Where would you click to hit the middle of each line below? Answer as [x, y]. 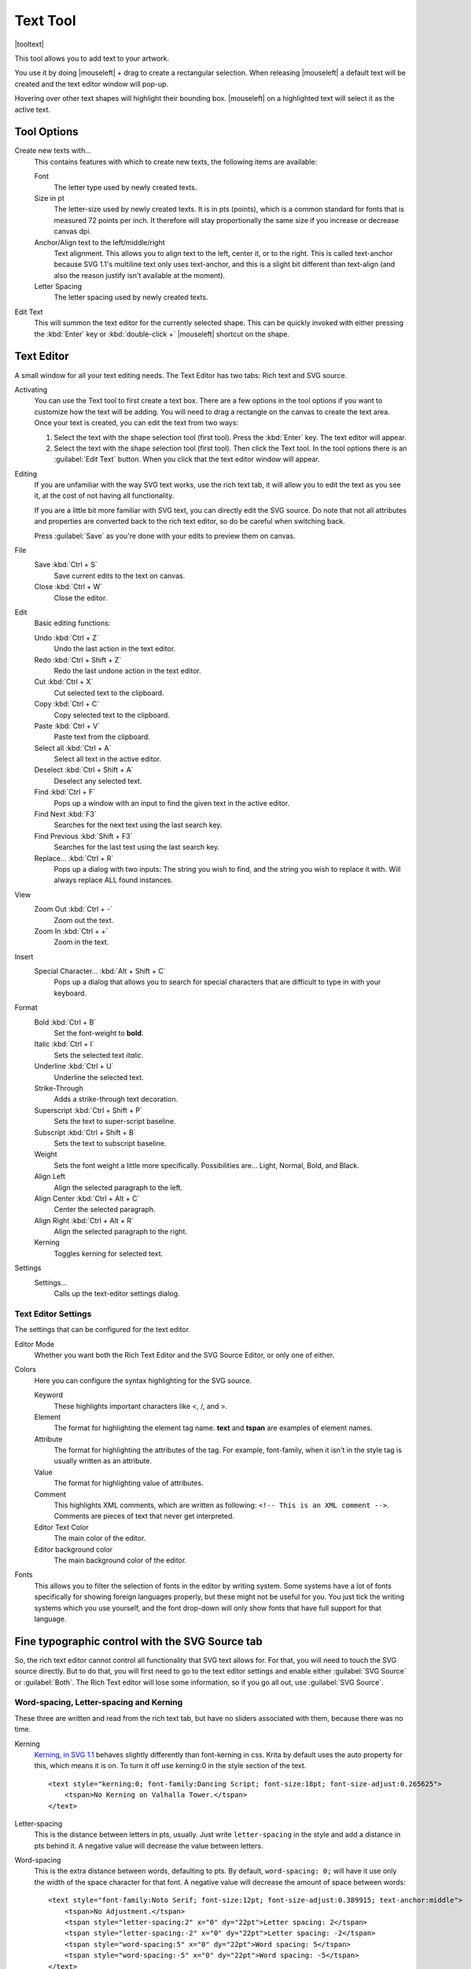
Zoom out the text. [84, 920]
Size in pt [49, 198]
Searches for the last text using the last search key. [137, 847]
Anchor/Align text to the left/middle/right [99, 242]
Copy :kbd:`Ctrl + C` [67, 704]
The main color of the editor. [100, 1538]
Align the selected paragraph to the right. [121, 1232]
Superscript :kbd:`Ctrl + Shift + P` [88, 1110]
